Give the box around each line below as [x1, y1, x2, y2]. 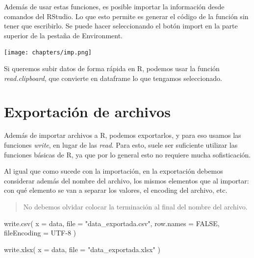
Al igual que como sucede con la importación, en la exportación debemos [4, 166, 223, 176]
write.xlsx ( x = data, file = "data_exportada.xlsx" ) [4, 244, 160, 254]
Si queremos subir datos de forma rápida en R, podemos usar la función [4, 63, 220, 74]
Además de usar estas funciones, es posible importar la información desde [4, 1, 225, 11]
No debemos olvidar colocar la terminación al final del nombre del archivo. [23, 201, 248, 211]
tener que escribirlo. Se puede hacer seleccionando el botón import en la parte [4, 21, 238, 31]
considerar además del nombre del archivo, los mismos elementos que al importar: [4, 175, 249, 185]
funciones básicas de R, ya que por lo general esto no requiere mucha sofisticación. [4, 149, 251, 159]
